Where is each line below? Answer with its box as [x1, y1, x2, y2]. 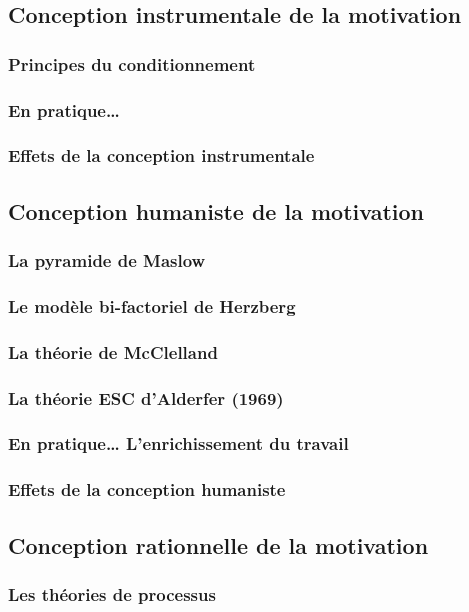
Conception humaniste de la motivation [8, 195, 424, 226]
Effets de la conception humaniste [8, 477, 286, 502]
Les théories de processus [8, 581, 216, 606]
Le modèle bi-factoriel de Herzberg [8, 293, 296, 318]
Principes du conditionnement [8, 51, 256, 76]
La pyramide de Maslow [8, 248, 206, 273]
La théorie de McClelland [8, 339, 218, 364]
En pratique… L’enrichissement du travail [8, 431, 349, 456]
